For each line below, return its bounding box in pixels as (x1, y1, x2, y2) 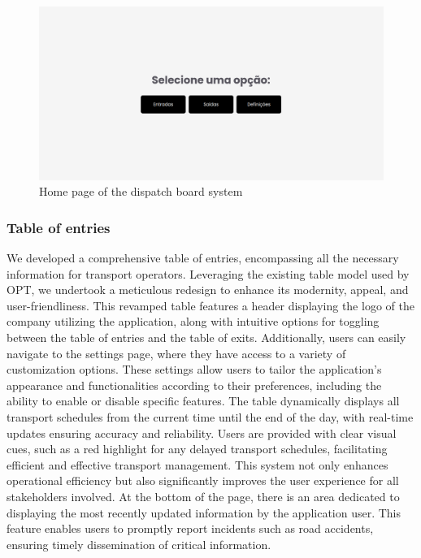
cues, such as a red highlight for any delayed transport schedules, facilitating (7, 440, 388, 457)
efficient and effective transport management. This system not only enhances (7, 456, 388, 473)
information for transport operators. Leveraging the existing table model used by (7, 265, 410, 282)
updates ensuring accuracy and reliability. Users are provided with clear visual (7, 424, 397, 441)
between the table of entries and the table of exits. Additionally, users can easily (7, 329, 406, 346)
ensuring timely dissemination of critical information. (7, 535, 271, 552)
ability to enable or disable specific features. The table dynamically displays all (7, 392, 400, 409)
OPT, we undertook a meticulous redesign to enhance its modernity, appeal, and (7, 281, 409, 298)
